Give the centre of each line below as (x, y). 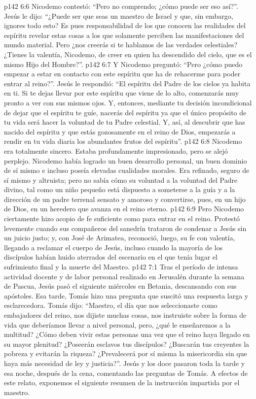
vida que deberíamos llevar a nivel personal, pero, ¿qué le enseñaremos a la (117, 324)
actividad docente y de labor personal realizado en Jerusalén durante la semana (124, 276)
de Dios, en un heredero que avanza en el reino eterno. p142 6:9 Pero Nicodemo (124, 209)
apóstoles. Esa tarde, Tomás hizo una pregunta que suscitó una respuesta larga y (126, 295)
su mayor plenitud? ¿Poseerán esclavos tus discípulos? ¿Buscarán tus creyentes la (127, 344)
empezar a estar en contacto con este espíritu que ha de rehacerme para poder (122, 74)
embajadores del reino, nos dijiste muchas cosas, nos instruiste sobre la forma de (125, 315)
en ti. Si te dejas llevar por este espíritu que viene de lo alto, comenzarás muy (122, 93)
